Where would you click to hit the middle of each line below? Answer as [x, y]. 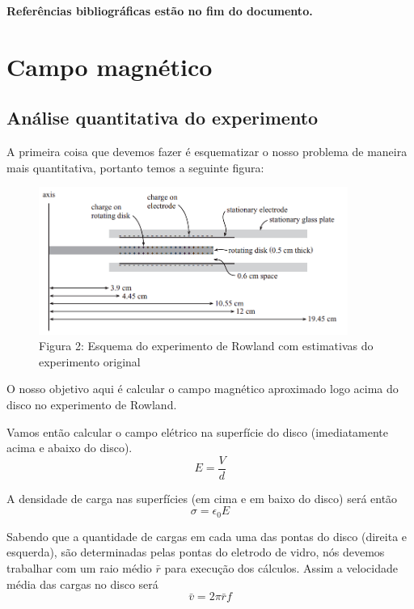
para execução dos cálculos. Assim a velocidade [281, 568]
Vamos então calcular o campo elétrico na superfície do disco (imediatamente [198, 431]
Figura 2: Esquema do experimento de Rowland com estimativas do [206, 346]
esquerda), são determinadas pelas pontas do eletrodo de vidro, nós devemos [196, 552]
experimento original [90, 361]
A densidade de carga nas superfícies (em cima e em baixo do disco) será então [202, 498]
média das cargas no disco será [82, 584]
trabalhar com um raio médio [79, 568]
